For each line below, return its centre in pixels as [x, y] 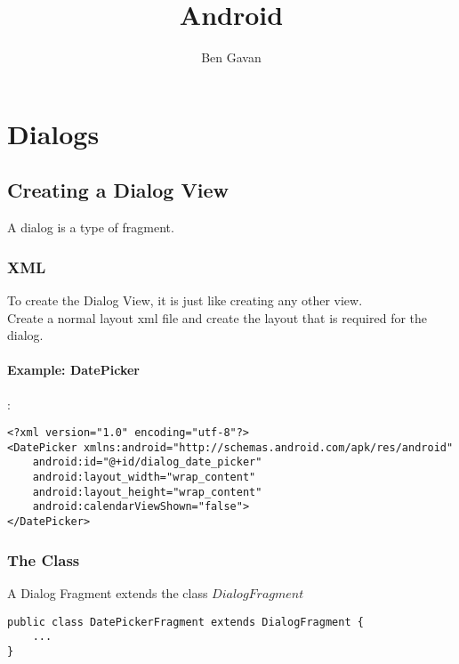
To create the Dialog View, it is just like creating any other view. [185, 300]
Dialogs [53, 133]
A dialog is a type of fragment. [91, 227]
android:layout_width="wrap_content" [144, 478]
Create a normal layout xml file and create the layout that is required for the [217, 317]
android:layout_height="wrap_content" [147, 492]
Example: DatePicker [73, 370]
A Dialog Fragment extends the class [108, 592]
